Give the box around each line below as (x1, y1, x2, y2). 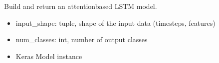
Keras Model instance (15, 51, 82, 61)
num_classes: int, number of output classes (15, 34, 148, 45)
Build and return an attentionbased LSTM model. (4, 1, 157, 11)
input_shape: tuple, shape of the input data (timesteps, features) (15, 17, 216, 28)
